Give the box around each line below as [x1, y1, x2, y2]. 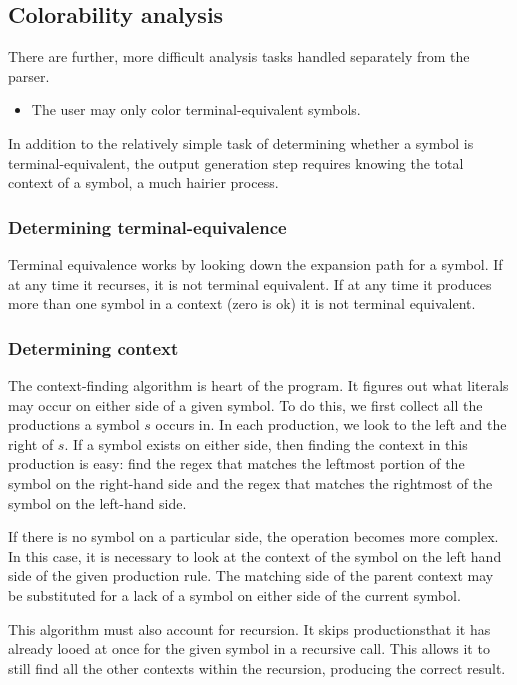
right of [8, 433, 54, 454]
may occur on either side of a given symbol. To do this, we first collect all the [8, 394, 483, 415]
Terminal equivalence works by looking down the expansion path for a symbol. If [8, 253, 503, 274]
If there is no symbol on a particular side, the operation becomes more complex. [8, 526, 499, 547]
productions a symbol [8, 414, 140, 435]
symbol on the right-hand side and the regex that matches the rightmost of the [8, 472, 493, 493]
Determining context [8, 335, 179, 360]
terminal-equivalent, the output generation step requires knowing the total [8, 152, 464, 173]
